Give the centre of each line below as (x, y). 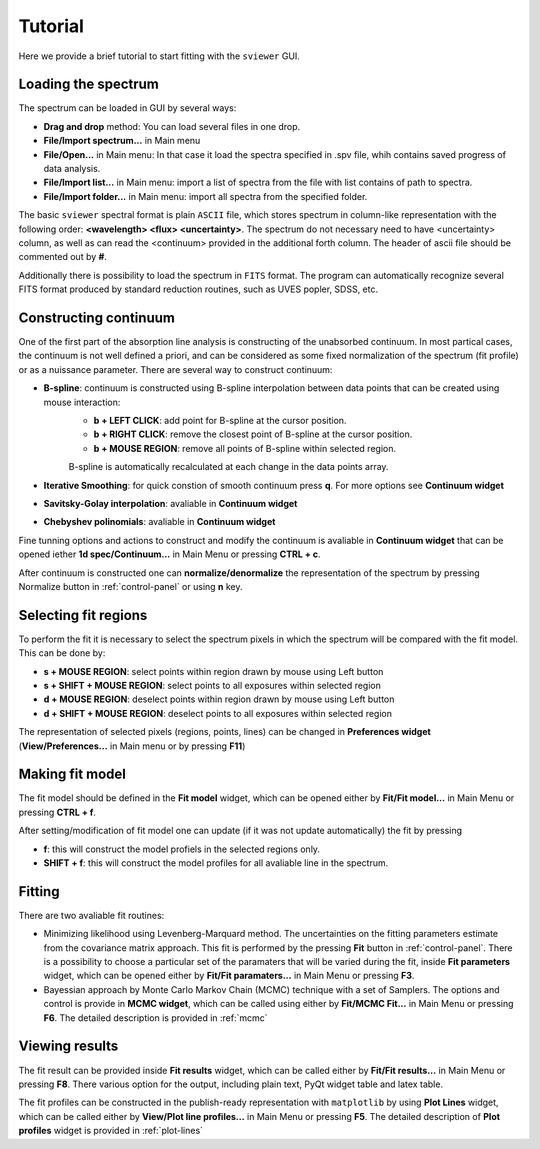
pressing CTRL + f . (57, 812)
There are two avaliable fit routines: (91, 915)
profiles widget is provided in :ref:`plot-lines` (111, 1131)
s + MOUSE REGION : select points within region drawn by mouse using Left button (213, 671)
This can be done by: (62, 653)
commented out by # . (62, 257)
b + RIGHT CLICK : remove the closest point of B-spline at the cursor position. (253, 434)
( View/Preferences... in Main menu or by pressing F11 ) (132, 746)
